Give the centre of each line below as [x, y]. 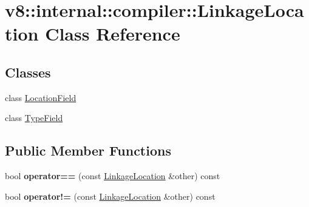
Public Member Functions [88, 150]
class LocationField [41, 97]
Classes [28, 72]
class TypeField [34, 118]
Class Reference [113, 34]
